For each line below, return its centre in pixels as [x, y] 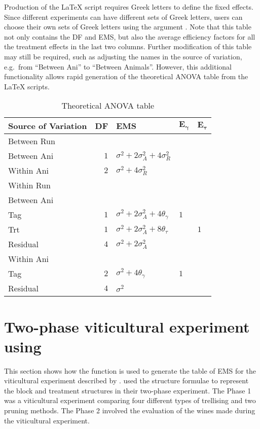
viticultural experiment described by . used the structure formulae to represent [126, 381]
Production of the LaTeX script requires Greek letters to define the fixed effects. [129, 7]
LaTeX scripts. [27, 86]
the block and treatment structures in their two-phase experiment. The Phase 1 [128, 390]
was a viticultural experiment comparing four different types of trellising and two [130, 400]
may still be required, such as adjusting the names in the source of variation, [123, 56]
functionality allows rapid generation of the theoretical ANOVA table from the [126, 76]
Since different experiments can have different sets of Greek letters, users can [123, 16]
